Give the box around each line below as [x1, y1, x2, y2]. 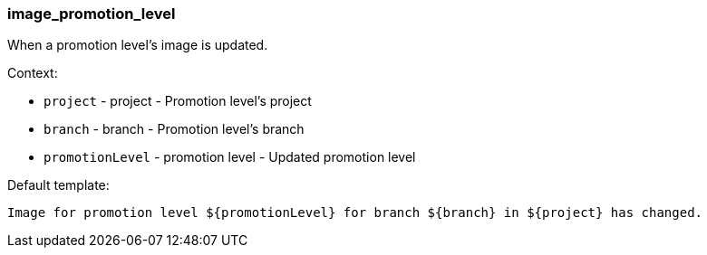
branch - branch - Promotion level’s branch [44, 121, 305, 137]
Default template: [7, 177, 110, 194]
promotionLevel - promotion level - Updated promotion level [44, 149, 416, 165]
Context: [7, 65, 58, 81]
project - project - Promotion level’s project [44, 93, 312, 109]
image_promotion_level [7, 5, 176, 23]
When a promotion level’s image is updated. [7, 37, 268, 53]
